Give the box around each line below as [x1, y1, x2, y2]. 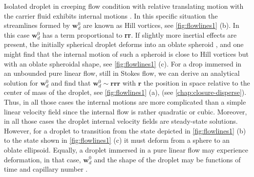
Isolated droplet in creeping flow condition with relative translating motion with [4, 1, 244, 11]
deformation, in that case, [4, 154, 81, 164]
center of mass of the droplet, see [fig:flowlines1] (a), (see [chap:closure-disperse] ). [4, 87, 247, 97]
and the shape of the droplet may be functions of [94, 154, 241, 164]
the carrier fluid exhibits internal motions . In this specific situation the [4, 10, 218, 21]
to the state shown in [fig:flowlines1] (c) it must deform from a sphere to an [4, 135, 230, 145]
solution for [4, 77, 38, 88]
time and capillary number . [4, 164, 88, 174]
